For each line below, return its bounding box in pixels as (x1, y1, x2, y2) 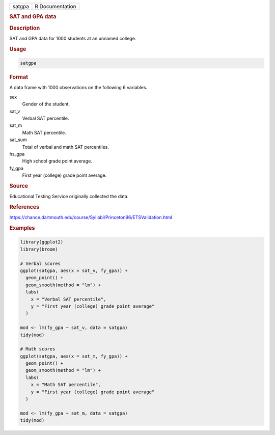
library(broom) (20, 246, 58, 252)
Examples (9, 224, 35, 231)
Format (9, 74, 28, 81)
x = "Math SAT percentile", (31, 382, 101, 388)
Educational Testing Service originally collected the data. (9, 194, 129, 200)
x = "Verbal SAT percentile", (31, 296, 106, 302)
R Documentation (35, 3, 76, 10)
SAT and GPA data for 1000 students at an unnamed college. (9, 35, 136, 41)
